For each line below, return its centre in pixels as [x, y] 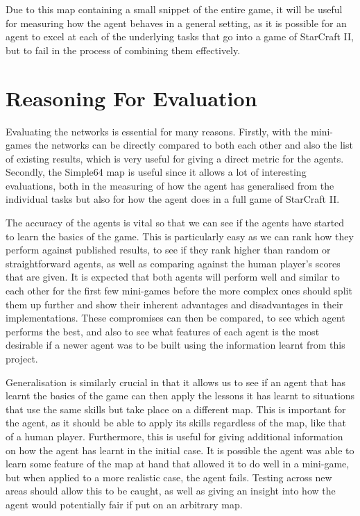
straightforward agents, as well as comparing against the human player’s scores [173, 263]
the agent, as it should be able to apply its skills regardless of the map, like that [176, 423]
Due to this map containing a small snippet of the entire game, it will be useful [174, 9]
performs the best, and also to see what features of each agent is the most [163, 331]
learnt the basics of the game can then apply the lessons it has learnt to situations [180, 396]
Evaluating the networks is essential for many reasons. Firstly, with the [157, 131]
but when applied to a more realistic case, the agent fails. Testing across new [169, 477]
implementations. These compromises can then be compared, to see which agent [175, 318]
